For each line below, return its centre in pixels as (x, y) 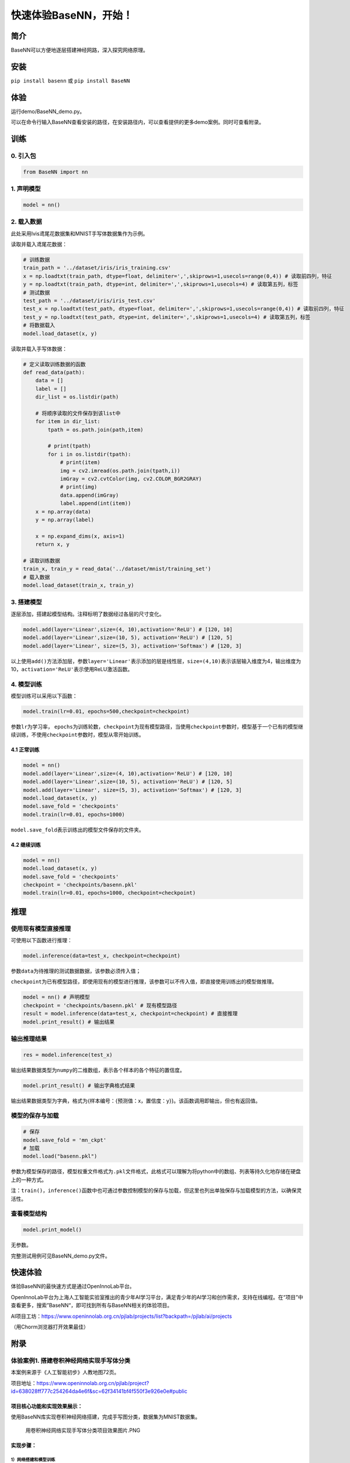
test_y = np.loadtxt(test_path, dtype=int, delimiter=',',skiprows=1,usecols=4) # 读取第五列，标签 (167, 317)
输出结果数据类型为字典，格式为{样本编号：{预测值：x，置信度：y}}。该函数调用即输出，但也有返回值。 (136, 1101)
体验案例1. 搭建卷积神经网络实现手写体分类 (71, 1361)
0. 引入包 (23, 156)
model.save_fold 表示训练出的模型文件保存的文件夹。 (77, 830)
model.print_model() (52, 1230)
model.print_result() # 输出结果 (69, 1022)
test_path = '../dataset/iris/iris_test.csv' (89, 301)
